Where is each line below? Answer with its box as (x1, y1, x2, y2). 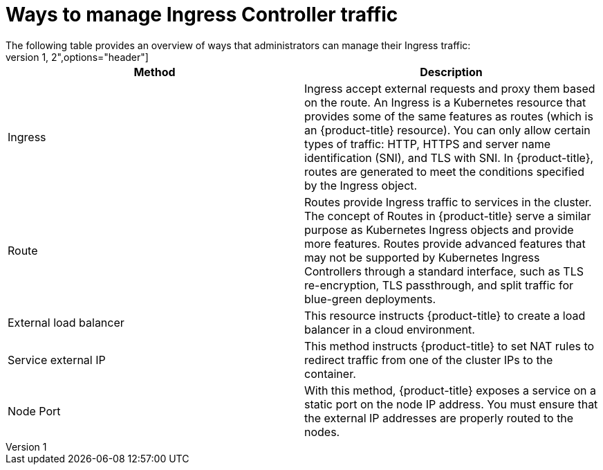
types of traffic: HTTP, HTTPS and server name (304, 136, 551, 151)
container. (304, 366, 356, 381)
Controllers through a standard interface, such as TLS (304, 264, 584, 278)
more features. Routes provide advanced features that (304, 236, 586, 251)
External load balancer (8, 315, 124, 329)
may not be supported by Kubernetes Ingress (304, 250, 540, 264)
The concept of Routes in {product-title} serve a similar (304, 208, 591, 223)
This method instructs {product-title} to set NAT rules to (304, 338, 595, 353)
